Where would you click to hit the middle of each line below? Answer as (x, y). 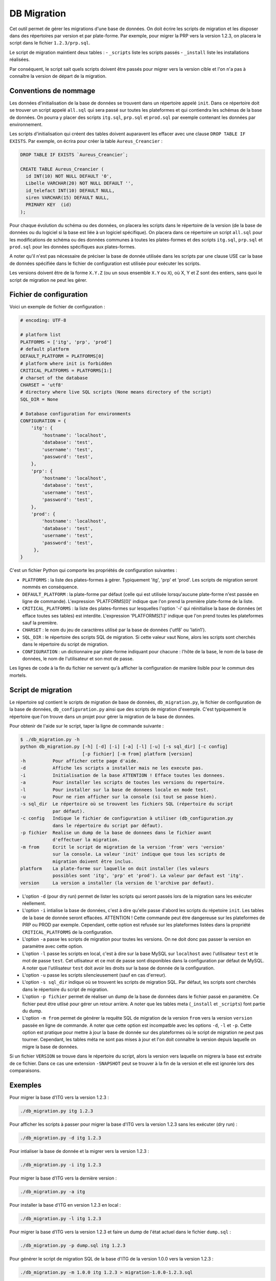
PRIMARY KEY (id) (49, 205)
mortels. (18, 675)
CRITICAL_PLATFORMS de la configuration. (68, 932)
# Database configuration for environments (76, 414)
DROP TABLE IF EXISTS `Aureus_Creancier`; (74, 154)
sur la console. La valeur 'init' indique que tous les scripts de (139, 854)
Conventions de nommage (52, 90)
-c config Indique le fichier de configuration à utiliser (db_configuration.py (127, 818)
